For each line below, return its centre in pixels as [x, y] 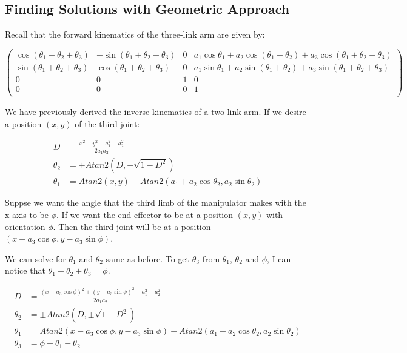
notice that [25, 270]
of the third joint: [107, 123]
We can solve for [35, 258]
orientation [25, 226]
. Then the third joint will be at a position [132, 226]
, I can [279, 258]
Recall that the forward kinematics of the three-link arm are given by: [135, 34]
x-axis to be [27, 214]
